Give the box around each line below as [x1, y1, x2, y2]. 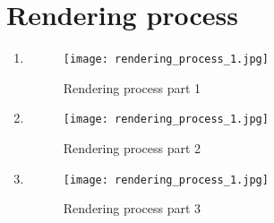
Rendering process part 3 [63, 199, 201, 218]
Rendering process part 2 [63, 139, 201, 158]
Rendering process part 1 [63, 78, 201, 97]
